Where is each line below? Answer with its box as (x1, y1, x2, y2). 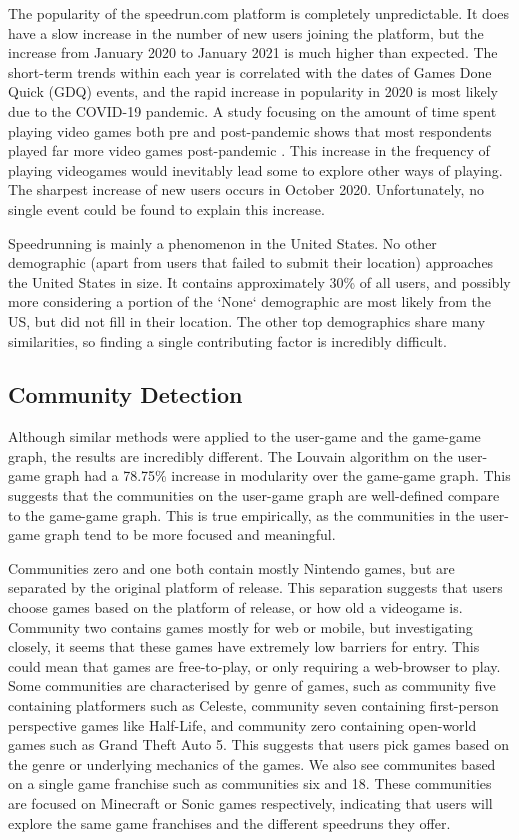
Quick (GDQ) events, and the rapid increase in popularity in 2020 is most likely (8, 81, 498, 102)
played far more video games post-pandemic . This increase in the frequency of (8, 140, 490, 161)
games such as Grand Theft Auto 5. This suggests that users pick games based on (8, 734, 510, 755)
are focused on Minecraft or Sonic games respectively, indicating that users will (8, 792, 493, 813)
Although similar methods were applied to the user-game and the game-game (8, 426, 481, 447)
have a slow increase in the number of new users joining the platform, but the (8, 22, 484, 43)
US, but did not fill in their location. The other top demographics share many (8, 310, 486, 331)
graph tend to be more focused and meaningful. (44, 524, 336, 545)
